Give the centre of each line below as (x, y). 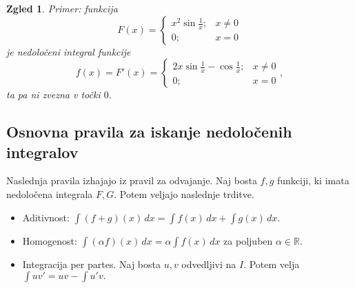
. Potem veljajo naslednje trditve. (184, 193)
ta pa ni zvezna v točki (53, 95)
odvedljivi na (209, 264)
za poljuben (248, 240)
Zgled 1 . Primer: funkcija (62, 8)
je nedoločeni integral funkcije (69, 51)
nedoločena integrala (50, 193)
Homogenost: (50, 240)
